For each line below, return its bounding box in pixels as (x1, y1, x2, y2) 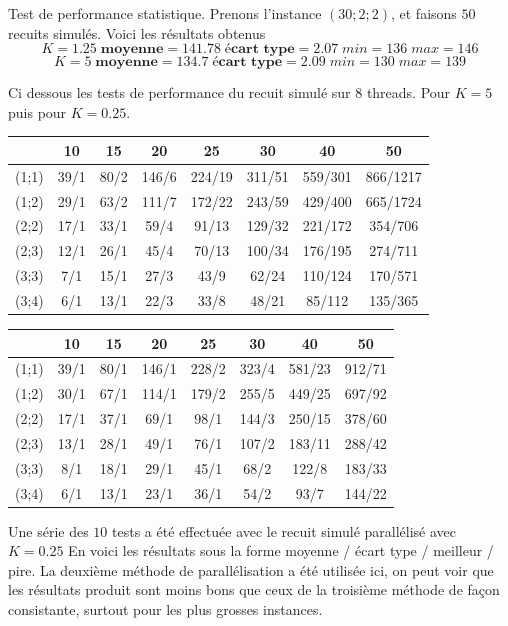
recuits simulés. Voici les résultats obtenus (8, 22, 266, 43)
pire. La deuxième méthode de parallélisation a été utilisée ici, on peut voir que (8, 559, 494, 580)
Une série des (8, 520, 89, 541)
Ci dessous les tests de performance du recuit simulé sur (8, 82, 351, 103)
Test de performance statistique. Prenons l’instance (8, 3, 322, 23)
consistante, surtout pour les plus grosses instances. (8, 599, 323, 620)
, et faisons (390, 3, 457, 23)
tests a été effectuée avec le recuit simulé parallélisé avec (112, 520, 457, 541)
